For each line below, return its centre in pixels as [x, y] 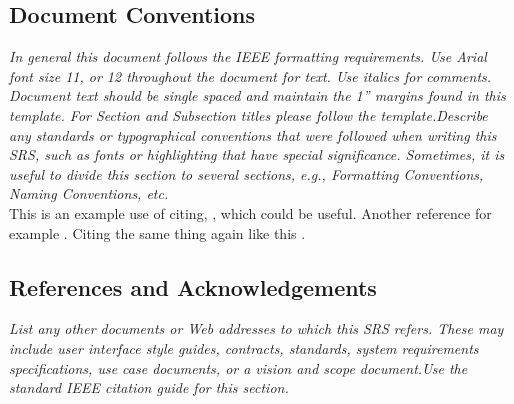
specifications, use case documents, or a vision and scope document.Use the [238, 367]
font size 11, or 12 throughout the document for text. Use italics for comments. [250, 75]
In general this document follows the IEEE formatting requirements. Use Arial [248, 56]
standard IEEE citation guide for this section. [149, 387]
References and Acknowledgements [193, 286]
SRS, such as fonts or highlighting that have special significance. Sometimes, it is [257, 154]
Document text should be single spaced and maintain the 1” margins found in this [257, 95]
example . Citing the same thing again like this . [157, 232]
